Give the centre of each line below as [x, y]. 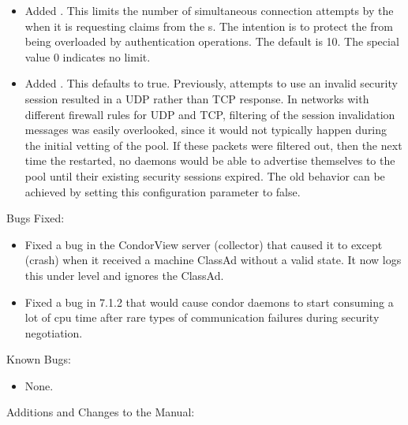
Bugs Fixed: [36, 218]
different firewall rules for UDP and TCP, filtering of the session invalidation [210, 114]
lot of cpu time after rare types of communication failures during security [202, 317]
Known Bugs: [39, 359]
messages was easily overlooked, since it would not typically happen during [206, 130]
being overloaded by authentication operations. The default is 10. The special [212, 41]
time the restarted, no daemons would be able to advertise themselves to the [210, 160]
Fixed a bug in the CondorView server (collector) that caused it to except [204, 244]
